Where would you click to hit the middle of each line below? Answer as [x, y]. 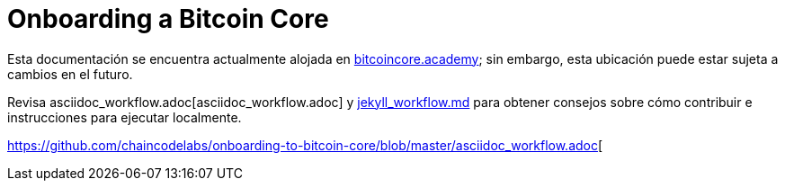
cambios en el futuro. [70, 74]
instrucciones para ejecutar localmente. [125, 117]
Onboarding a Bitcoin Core [168, 19]
